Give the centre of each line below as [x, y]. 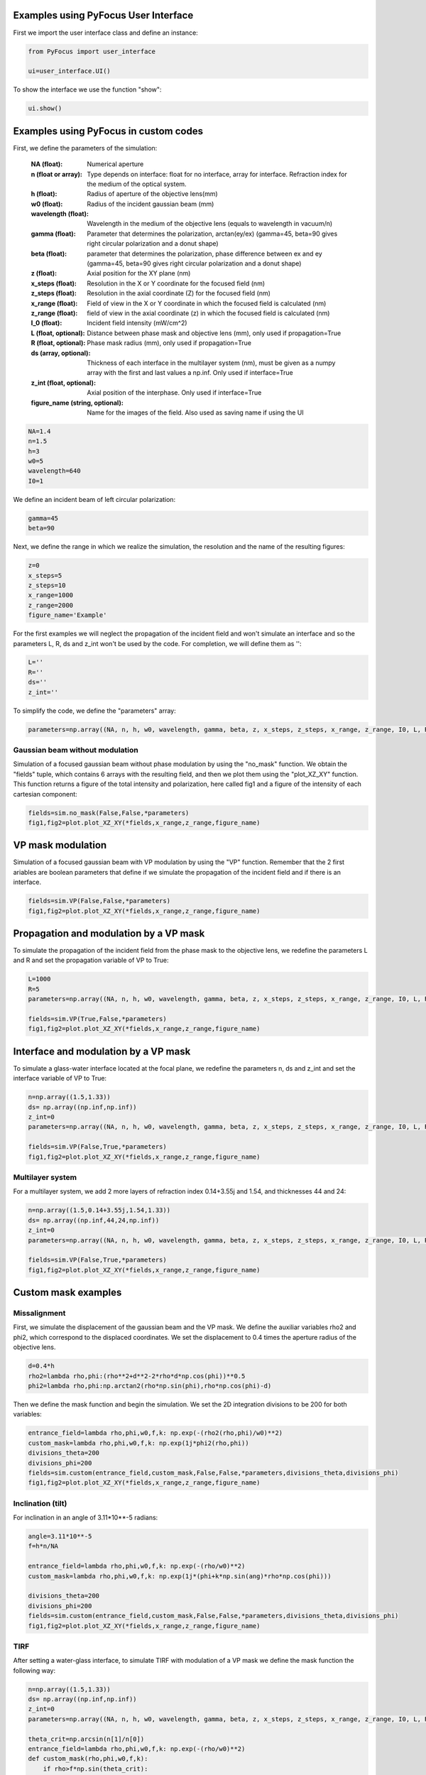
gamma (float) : [53, 234]
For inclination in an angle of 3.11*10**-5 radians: [86, 1518]
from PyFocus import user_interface [92, 51]
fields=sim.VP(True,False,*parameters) [97, 1019]
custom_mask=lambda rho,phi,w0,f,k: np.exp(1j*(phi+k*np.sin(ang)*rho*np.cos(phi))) [180, 1576]
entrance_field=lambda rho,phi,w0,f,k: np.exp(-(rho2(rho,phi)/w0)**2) [155, 1433]
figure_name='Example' [67, 615]
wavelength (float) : [60, 214]
